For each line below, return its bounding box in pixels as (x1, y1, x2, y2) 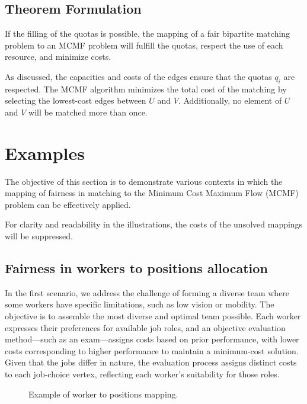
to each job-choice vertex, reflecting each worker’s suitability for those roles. (5, 368, 280, 380)
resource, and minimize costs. (5, 50, 111, 63)
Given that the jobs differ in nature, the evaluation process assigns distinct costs (5, 356, 297, 368)
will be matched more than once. (28, 105, 148, 118)
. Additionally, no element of (178, 94, 282, 107)
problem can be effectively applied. (5, 198, 131, 210)
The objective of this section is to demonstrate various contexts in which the (5, 175, 283, 187)
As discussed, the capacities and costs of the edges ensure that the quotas (5, 70, 272, 82)
